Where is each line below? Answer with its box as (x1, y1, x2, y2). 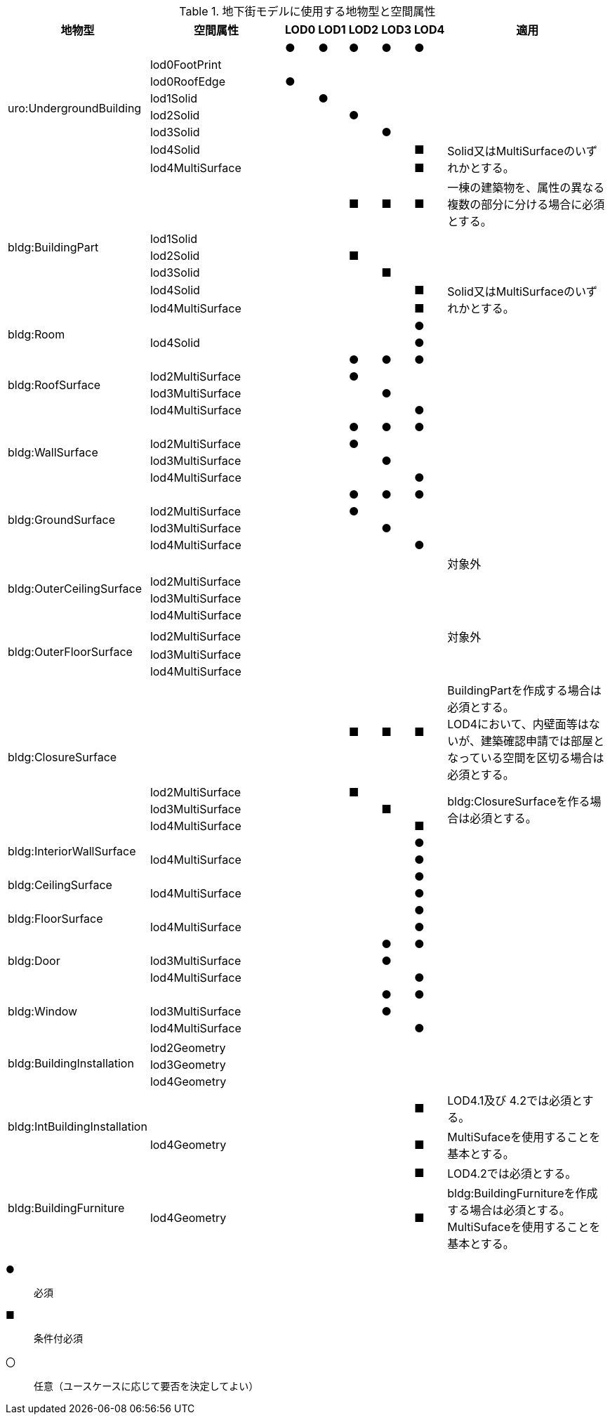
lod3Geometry (150, 1058, 226, 1072)
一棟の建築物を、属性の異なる (447, 180, 605, 195)
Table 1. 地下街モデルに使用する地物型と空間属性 (179, 4, 436, 18)
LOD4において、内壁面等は (447, 717, 589, 731)
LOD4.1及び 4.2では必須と (447, 1093, 583, 1107)
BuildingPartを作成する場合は (447, 683, 602, 697)
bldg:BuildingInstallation (8, 1056, 134, 1070)
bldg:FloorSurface (8, 912, 103, 926)
